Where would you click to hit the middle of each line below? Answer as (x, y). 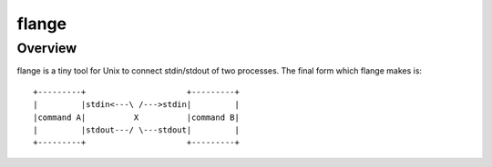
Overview (47, 48)
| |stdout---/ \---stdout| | (137, 130)
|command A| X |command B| (137, 117)
